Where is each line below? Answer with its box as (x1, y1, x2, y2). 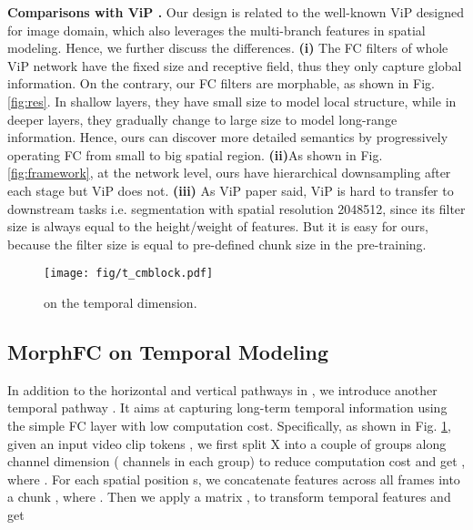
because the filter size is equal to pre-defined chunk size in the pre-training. (7, 234, 427, 253)
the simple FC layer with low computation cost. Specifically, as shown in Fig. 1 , (7, 415, 452, 434)
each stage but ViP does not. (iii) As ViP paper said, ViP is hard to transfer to (7, 180, 454, 199)
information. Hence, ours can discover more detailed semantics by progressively (7, 127, 448, 147)
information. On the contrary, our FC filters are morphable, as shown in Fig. (7, 74, 435, 93)
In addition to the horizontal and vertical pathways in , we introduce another (7, 380, 438, 399)
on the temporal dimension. (44, 292, 197, 311)
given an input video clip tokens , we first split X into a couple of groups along (7, 433, 447, 453)
